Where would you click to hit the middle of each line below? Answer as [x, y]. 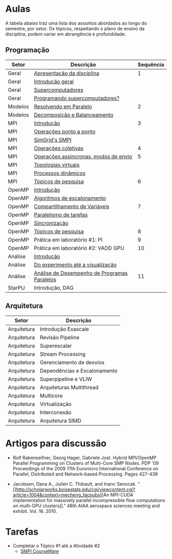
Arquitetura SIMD [61, 421]
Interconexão [56, 412]
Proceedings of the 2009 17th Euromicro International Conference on [85, 468]
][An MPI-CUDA [116, 494]
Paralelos [45, 279]
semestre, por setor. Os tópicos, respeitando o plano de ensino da [75, 28]
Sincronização [51, 223]
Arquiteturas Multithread [69, 387]
